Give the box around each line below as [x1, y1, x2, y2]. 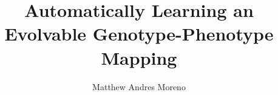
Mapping [101, 45, 177, 70]
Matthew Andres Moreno [92, 80, 186, 93]
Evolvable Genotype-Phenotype [4, 21, 274, 46]
